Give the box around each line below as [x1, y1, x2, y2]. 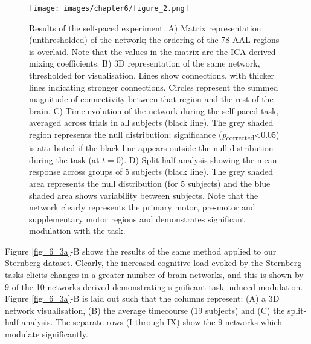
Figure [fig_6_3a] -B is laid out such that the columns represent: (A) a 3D [5, 292, 280, 305]
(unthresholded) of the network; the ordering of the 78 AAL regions [29, 33, 280, 46]
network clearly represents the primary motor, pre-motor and [29, 201, 255, 213]
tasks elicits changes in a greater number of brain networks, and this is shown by [5, 268, 304, 281]
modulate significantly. [5, 328, 88, 340]
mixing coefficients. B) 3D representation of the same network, [29, 57, 260, 70]
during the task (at [29, 153, 100, 166]
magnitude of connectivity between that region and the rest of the [29, 92, 274, 105]
